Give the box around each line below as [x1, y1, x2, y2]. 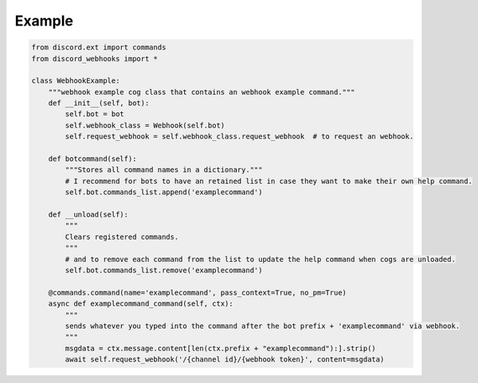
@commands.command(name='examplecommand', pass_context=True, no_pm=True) [48, 287, 347, 297]
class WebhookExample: [31, 76, 120, 85]
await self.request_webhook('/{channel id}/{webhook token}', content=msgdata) [65, 355, 385, 364]
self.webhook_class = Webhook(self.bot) [65, 120, 225, 130]
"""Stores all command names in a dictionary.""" [65, 166, 263, 174]
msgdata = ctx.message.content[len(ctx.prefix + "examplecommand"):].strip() [65, 343, 376, 353]
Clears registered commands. [65, 232, 179, 241]
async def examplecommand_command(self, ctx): [48, 299, 234, 308]
